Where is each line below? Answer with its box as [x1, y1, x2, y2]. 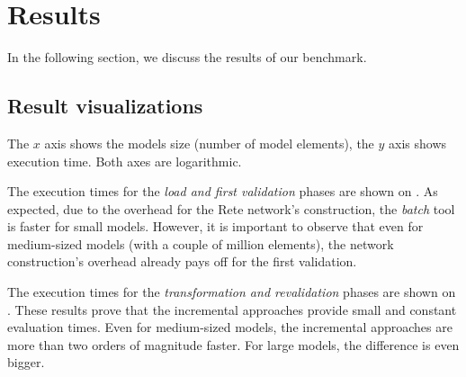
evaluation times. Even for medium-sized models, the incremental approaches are [7, 318, 453, 337]
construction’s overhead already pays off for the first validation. [7, 252, 357, 271]
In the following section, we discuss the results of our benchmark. [7, 48, 367, 67]
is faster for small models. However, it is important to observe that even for [7, 217, 424, 236]
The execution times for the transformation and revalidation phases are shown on [7, 283, 456, 301]
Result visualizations [7, 92, 203, 120]
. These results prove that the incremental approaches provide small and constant [7, 300, 457, 319]
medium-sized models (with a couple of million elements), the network [7, 234, 394, 253]
